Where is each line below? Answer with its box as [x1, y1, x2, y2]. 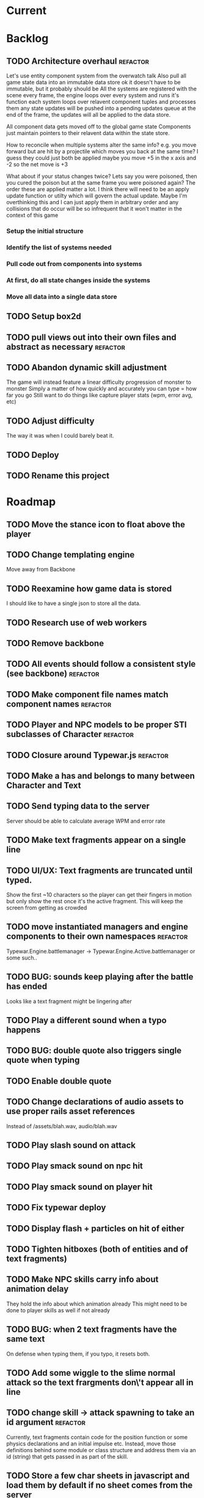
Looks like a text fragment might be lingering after [6, 997, 133, 1005]
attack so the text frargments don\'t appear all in [6, 1377, 194, 1387]
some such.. [6, 954, 38, 961]
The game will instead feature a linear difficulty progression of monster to [6, 378, 191, 386]
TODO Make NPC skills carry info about [6, 1274, 159, 1285]
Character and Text [6, 780, 81, 790]
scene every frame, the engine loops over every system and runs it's [6, 92, 180, 99]
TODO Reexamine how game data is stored [6, 583, 172, 593]
